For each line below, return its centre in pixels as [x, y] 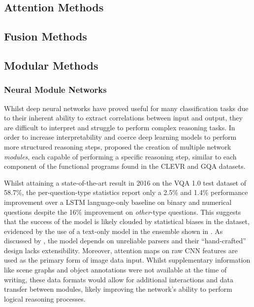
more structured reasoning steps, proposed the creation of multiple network [118, 146]
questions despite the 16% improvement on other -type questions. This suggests [123, 211]
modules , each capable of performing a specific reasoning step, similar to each [120, 156]
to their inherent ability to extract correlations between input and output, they [123, 118]
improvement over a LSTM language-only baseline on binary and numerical [118, 202]
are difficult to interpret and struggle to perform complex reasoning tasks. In [120, 127]
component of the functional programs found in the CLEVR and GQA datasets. [125, 166]
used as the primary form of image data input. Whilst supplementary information [127, 260]
